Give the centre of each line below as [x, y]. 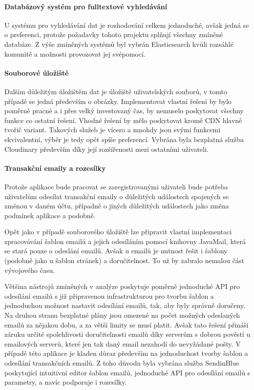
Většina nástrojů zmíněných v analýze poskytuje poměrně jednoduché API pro [122, 286]
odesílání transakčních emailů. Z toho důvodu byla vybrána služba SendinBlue [122, 363]
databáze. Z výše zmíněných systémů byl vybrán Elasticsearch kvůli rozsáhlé [119, 44]
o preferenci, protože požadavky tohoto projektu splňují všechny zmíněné [114, 34]
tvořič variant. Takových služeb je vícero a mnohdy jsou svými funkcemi [113, 130]
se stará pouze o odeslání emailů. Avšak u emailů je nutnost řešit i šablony [116, 251]
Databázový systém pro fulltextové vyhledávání [86, 6]
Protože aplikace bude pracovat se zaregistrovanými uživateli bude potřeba [116, 186]
